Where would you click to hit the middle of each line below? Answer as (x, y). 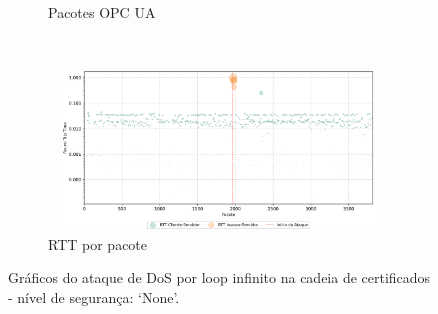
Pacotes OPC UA (102, 12)
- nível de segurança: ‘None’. (94, 296)
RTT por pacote (98, 243)
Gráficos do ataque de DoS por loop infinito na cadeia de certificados (219, 277)
